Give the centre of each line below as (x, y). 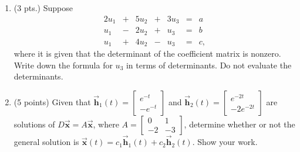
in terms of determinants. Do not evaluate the (209, 65)
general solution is (46, 142)
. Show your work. (225, 142)
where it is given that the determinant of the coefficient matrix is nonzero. (147, 53)
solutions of (34, 124)
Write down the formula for (63, 65)
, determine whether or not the (240, 124)
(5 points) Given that (52, 101)
